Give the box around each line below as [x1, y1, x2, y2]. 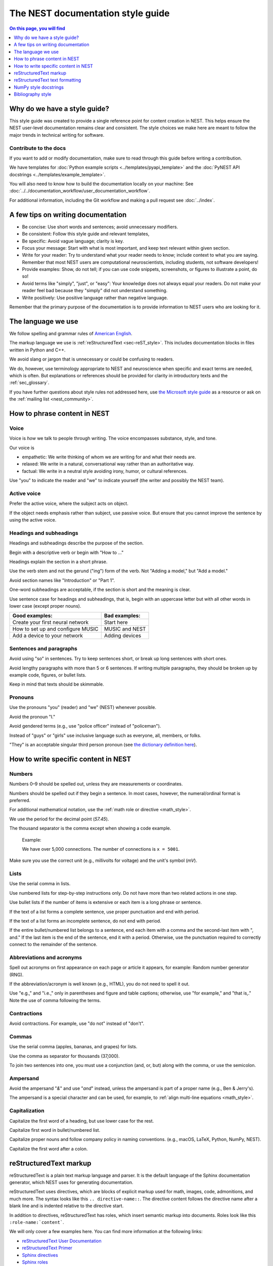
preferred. [9, 797, 31, 803]
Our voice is [9, 445, 35, 451]
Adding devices [104, 632, 142, 639]
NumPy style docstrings [14, 84, 64, 90]
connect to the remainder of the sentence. [9, 941, 98, 947]
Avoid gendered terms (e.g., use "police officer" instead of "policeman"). [9, 723, 161, 729]
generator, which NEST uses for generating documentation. [9, 1179, 133, 1185]
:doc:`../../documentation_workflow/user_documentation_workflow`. [9, 188, 151, 194]
